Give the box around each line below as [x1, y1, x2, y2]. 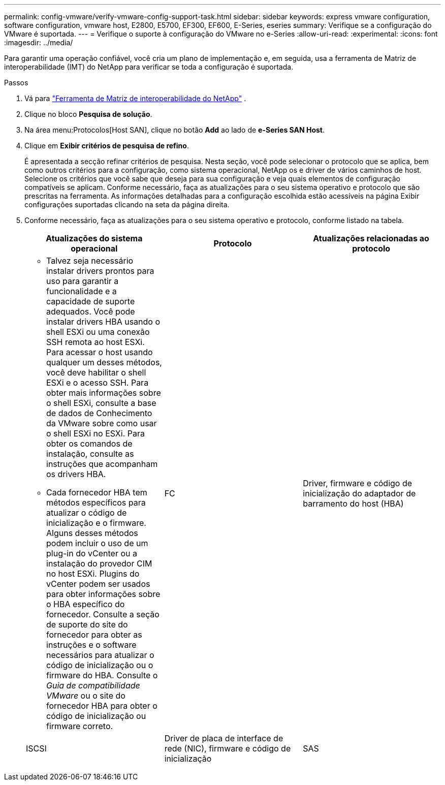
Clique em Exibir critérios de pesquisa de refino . [24, 141, 189, 150]
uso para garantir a [46, 276, 119, 286]
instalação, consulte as [46, 449, 134, 459]
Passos [4, 78, 28, 87]
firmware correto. [46, 721, 113, 731]
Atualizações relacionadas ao [313, 233, 429, 243]
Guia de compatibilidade [46, 680, 140, 690]
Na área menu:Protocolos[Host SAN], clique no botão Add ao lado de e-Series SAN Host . [24, 125, 325, 134]
